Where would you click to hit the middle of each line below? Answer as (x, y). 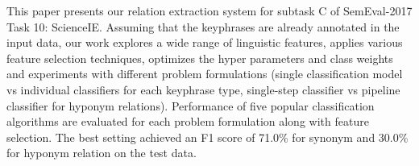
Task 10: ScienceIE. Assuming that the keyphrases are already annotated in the (203, 26)
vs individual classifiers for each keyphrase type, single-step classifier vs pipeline (203, 89)
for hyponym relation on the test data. (102, 153)
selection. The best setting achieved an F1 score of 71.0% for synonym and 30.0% (207, 137)
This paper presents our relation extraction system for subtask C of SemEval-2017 (209, 10)
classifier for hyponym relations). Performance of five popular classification (191, 105)
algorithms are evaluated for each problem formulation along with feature (188, 121)
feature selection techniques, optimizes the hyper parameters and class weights (200, 58)
